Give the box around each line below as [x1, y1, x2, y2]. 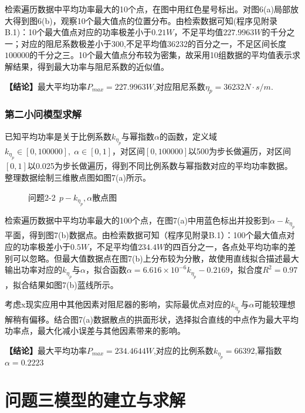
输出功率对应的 [5, 263, 62, 276]
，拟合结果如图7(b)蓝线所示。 [5, 278, 118, 290]
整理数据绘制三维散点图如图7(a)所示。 [5, 171, 151, 183]
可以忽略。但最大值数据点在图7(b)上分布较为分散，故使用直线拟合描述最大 [12, 252, 299, 264]
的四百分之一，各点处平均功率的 [164, 240, 288, 252]
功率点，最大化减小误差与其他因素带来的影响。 [5, 324, 185, 337]
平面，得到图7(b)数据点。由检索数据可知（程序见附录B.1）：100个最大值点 [5, 229, 287, 241]
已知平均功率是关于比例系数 [5, 130, 111, 142]
